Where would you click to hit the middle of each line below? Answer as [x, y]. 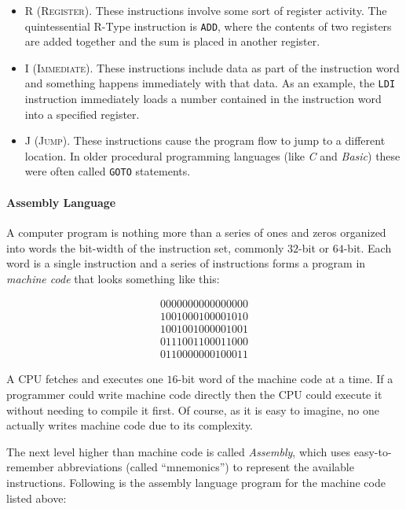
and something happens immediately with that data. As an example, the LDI [210, 83]
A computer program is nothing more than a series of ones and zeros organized [196, 232]
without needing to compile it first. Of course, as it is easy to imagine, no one [193, 409]
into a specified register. [82, 114]
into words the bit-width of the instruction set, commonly [145, 247]
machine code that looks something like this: [113, 278]
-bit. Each [368, 247]
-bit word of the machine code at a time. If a [285, 379]
